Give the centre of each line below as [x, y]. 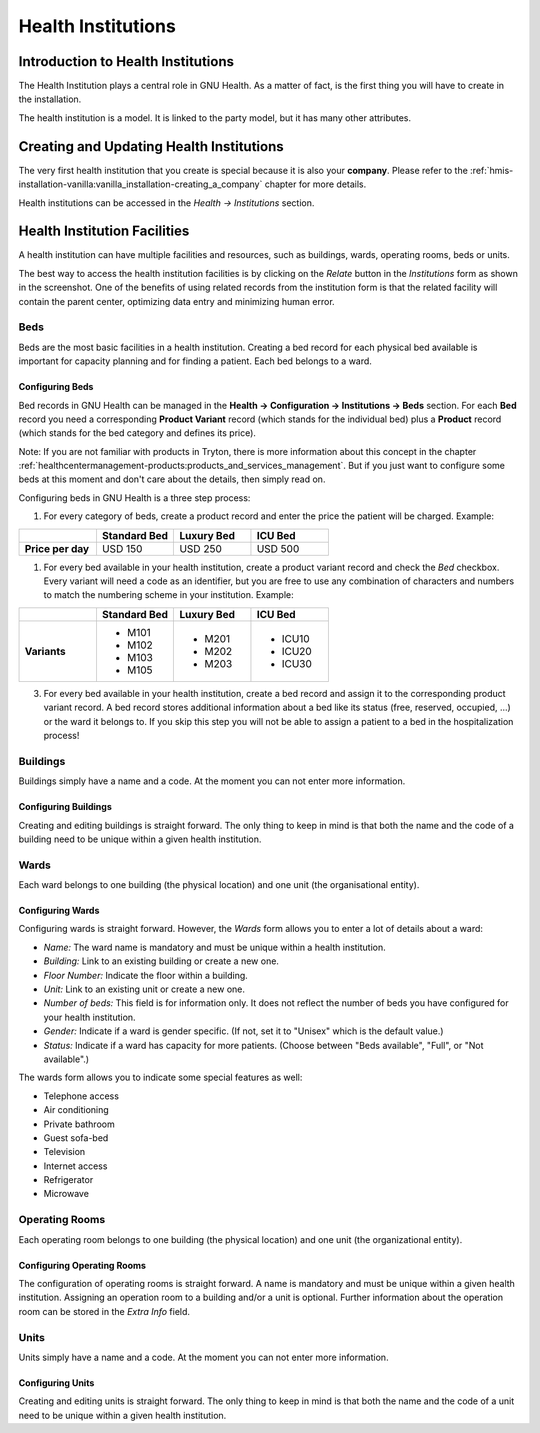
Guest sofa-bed [76, 1137]
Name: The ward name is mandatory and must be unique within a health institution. [215, 947]
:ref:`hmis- [492, 170]
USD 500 [278, 548]
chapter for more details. [315, 184]
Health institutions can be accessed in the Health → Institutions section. [166, 202]
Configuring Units [56, 1382]
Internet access [75, 1166]
